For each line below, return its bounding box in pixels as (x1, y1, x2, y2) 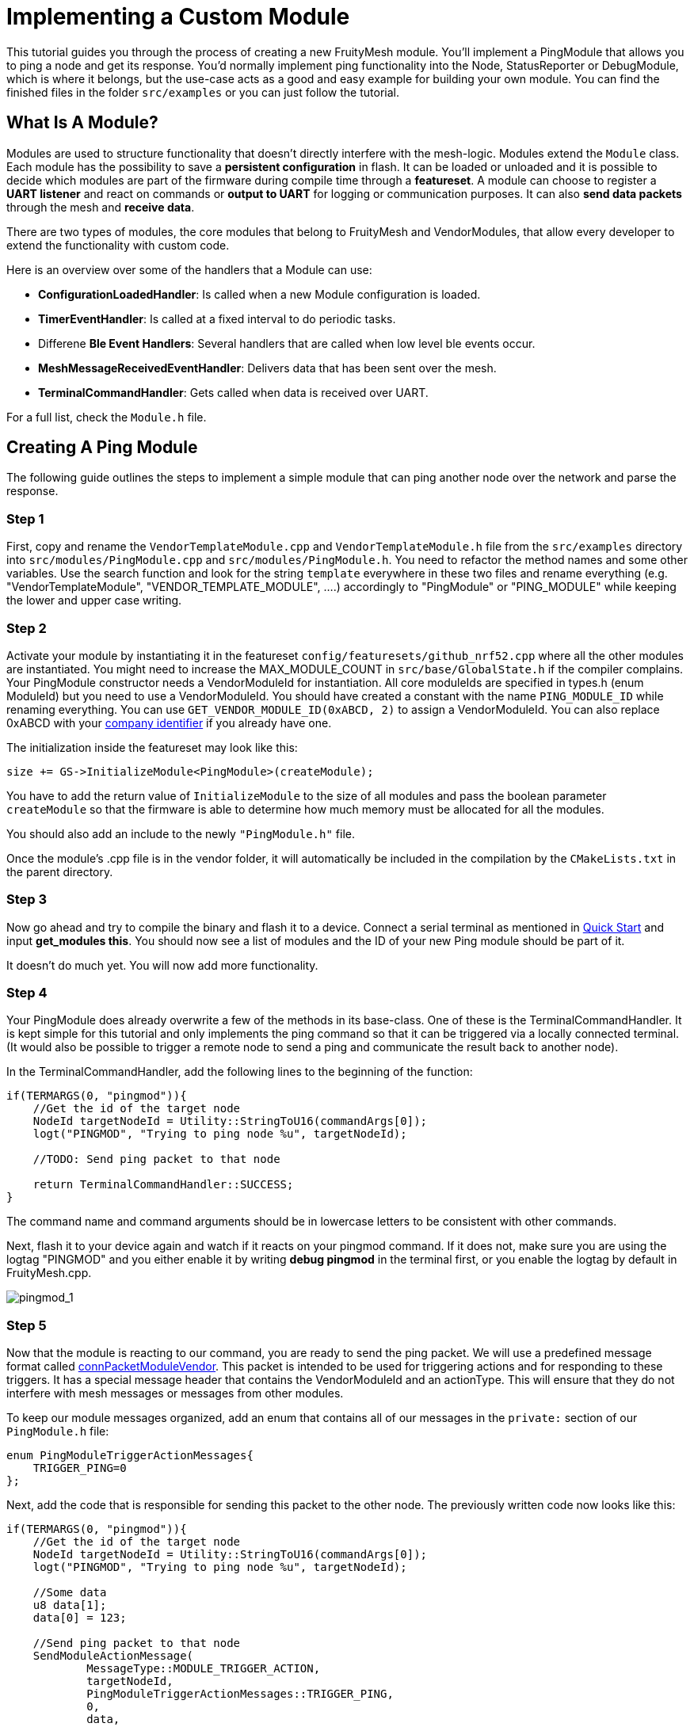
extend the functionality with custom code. (6, 238, 230, 252)
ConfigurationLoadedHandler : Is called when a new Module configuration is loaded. (38, 287, 481, 301)
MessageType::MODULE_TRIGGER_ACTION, (86, 1662, 321, 1676)
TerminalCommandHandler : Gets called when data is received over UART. (38, 385, 429, 399)
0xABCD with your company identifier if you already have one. (6, 715, 332, 730)
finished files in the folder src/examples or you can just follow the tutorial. (6, 85, 399, 99)
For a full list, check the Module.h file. (6, 410, 207, 424)
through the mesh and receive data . (6, 200, 195, 214)
